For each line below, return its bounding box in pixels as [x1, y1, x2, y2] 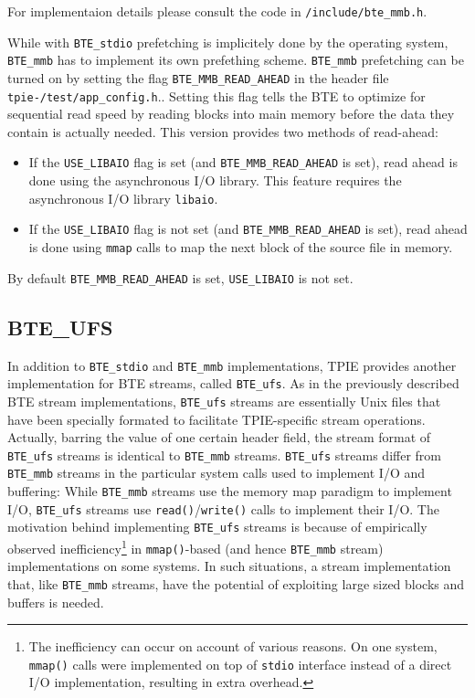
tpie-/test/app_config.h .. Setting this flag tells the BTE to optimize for [7, 86, 426, 105]
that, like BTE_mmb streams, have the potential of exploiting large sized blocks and [7, 574, 465, 593]
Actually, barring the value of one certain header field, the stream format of [7, 428, 431, 447]
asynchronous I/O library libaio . [28, 188, 218, 207]
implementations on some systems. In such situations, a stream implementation [7, 556, 451, 576]
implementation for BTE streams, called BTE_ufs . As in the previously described [7, 374, 459, 393]
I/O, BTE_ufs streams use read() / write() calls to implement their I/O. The [7, 499, 439, 518]
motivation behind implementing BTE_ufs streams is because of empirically [7, 517, 427, 536]
